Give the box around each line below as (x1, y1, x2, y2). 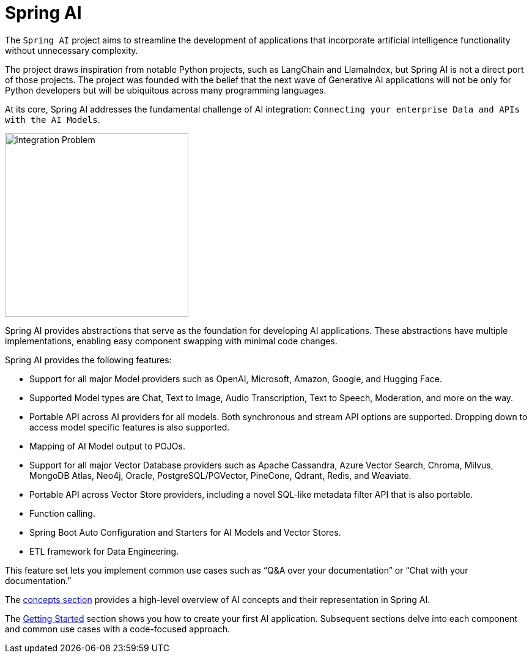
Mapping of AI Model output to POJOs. (29, 440, 185, 451)
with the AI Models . (5, 114, 100, 125)
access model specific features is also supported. (29, 421, 230, 432)
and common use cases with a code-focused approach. (5, 623, 231, 634)
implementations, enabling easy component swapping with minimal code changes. (5, 335, 338, 346)
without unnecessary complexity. (5, 45, 138, 56)
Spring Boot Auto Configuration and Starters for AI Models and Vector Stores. (29, 527, 341, 538)
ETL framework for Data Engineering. (29, 545, 179, 556)
